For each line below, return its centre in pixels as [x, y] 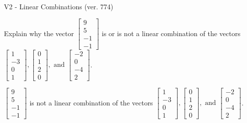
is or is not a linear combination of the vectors [171, 33]
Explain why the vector [39, 33]
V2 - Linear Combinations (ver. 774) [59, 6]
